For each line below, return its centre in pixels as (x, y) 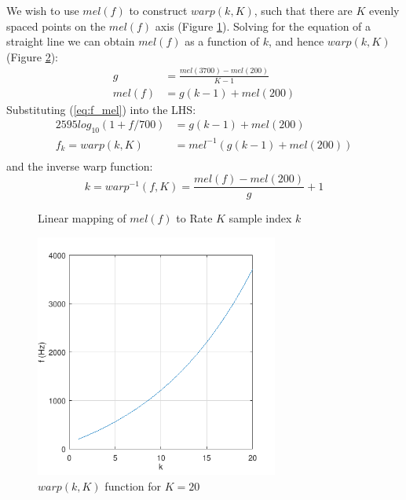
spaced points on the (56, 26)
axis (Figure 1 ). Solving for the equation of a (263, 26)
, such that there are (303, 10)
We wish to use (43, 10)
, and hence (296, 41)
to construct (158, 10)
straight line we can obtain (71, 41)
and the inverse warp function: (80, 165)
